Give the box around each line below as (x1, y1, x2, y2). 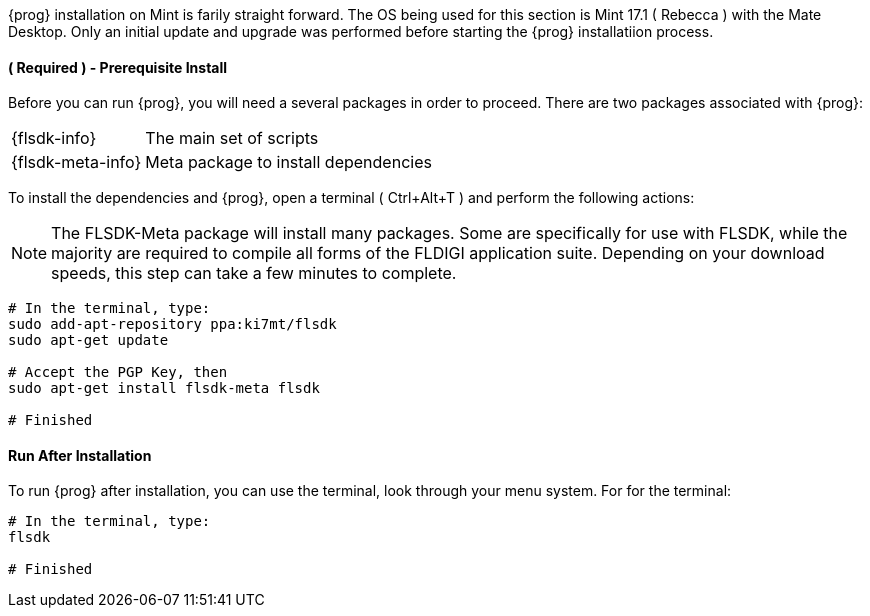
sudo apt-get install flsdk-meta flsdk (8, 380, 320, 397)
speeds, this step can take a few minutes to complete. (51, 263, 457, 284)
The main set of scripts (145, 128, 319, 149)
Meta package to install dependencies (145, 152, 432, 173)
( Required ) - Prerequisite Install (8, 58, 228, 76)
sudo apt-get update (8, 332, 169, 349)
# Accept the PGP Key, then (8, 364, 228, 381)
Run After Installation (8, 446, 152, 464)
